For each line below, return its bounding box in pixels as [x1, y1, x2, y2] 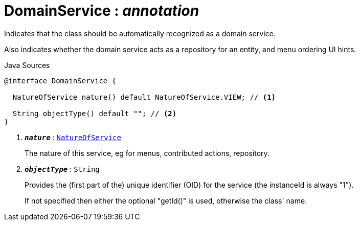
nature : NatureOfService [25, 132, 121, 142]
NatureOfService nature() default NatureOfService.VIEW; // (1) [12, 93, 276, 101]
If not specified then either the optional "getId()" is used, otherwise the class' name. [25, 196, 307, 205]
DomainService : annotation [4, 2, 199, 19]
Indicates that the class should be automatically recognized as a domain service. [4, 29, 276, 38]
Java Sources [4, 60, 50, 70]
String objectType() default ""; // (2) [12, 109, 177, 118]
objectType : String [25, 164, 100, 173]
